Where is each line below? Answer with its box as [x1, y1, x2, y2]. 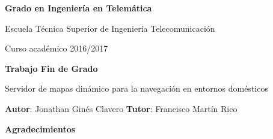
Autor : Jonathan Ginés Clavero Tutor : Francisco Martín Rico [5, 102, 238, 114]
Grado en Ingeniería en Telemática [5, 2, 152, 14]
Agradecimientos [5, 122, 76, 135]
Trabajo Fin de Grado [5, 62, 98, 74]
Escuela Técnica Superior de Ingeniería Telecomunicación [5, 22, 215, 34]
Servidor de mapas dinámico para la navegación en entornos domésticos [5, 82, 268, 95]
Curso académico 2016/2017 [5, 42, 108, 55]
